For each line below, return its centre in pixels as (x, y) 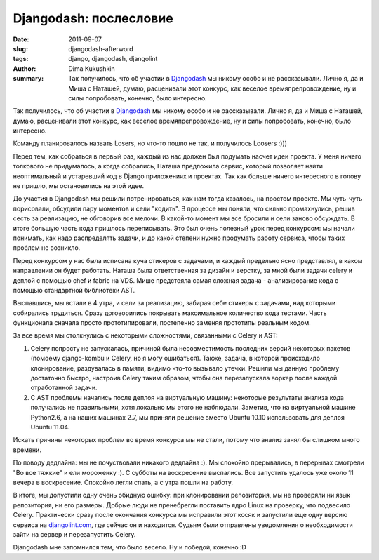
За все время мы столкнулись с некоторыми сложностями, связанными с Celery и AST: (145, 335)
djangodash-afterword (101, 48)
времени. (27, 450)
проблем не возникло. (47, 248)
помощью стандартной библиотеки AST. (74, 290)
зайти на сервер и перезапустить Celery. (74, 534)
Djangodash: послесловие (93, 18)
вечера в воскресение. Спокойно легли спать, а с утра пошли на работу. (123, 482)
